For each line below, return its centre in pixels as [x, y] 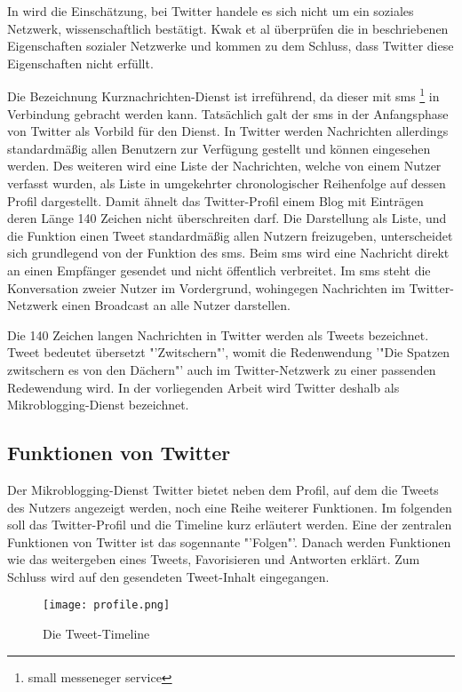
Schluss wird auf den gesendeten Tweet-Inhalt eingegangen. [168, 576]
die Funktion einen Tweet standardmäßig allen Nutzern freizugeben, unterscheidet [230, 235]
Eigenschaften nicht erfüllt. [80, 63]
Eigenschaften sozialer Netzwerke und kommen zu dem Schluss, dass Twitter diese [231, 46]
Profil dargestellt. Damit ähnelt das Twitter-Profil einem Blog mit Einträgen [215, 200]
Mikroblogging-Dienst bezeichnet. [98, 405]
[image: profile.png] [107, 605]
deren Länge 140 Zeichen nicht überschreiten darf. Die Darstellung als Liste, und [227, 218]
